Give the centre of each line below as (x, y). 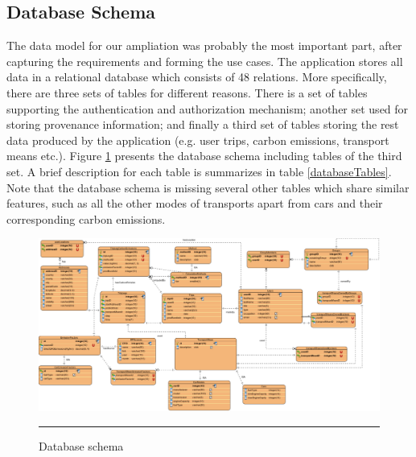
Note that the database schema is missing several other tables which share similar (208, 187)
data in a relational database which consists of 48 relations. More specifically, (197, 77)
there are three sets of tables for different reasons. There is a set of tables (187, 92)
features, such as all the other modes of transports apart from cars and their (195, 203)
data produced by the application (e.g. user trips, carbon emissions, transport (198, 140)
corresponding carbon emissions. (86, 218)
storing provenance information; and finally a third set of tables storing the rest (203, 124)
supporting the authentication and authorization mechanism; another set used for (208, 108)
